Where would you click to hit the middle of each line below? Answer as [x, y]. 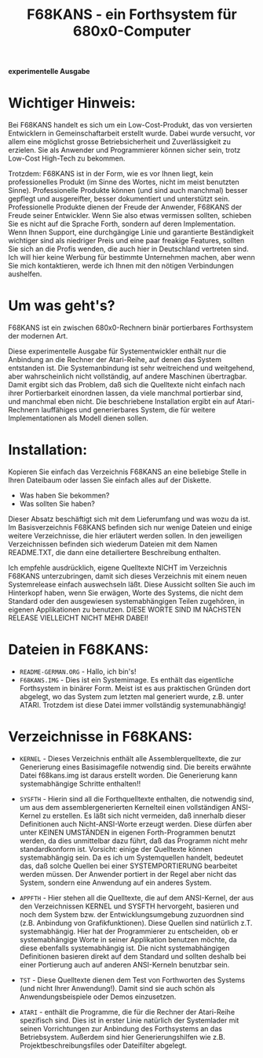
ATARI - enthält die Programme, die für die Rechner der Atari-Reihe [127, 1012]
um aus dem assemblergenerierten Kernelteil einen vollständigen [124, 807]
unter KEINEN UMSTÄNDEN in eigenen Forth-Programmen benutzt [127, 832]
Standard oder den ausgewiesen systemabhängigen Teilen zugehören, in [126, 601]
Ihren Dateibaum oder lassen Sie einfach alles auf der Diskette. [110, 480]
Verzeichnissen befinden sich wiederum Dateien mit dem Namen [113, 544]
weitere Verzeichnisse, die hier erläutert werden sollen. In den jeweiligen [125, 536]
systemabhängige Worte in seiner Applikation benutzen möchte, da [128, 939]
